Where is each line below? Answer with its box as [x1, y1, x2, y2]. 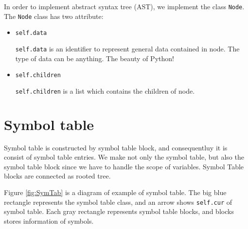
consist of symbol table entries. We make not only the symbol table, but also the [4, 152, 244, 162]
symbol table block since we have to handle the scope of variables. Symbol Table [4, 161, 244, 171]
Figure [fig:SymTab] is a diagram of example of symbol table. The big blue [4, 187, 227, 197]
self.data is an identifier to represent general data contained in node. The [15, 43, 240, 53]
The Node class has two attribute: [4, 11, 104, 21]
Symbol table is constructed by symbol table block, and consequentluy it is [4, 142, 228, 152]
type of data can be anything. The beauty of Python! [15, 53, 174, 63]
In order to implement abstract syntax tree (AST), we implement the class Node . [4, 1, 245, 11]
